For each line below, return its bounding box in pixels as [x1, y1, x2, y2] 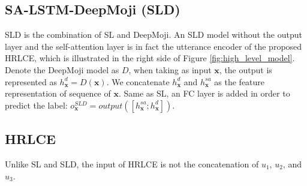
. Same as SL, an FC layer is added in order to [118, 87, 290, 100]
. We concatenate [106, 75, 170, 88]
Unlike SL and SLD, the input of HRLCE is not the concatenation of [5, 157, 259, 170]
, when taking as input [128, 63, 212, 76]
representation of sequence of [5, 87, 111, 100]
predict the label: [5, 98, 68, 111]
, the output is [219, 63, 272, 76]
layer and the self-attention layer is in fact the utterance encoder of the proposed [5, 40, 302, 52]
